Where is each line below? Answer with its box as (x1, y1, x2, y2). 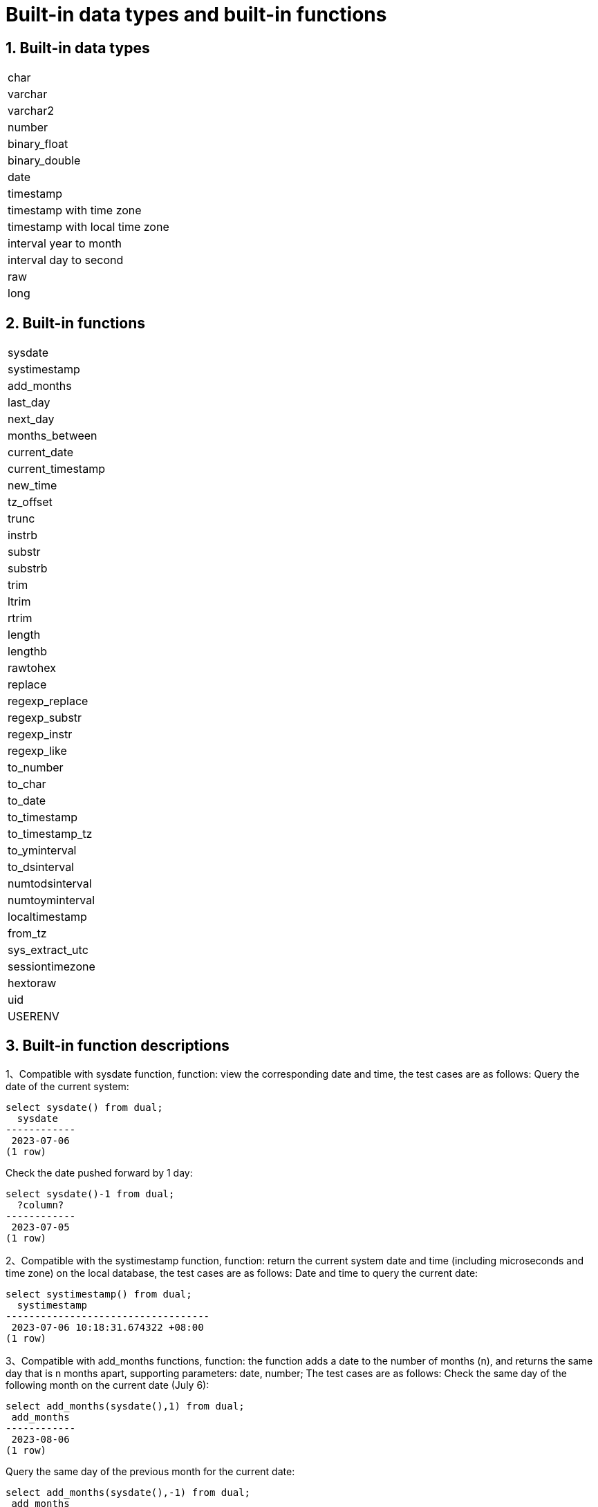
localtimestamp (8, 910, 87, 924)
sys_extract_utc (8, 943, 88, 957)
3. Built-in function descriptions (6, 1037, 230, 1055)
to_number (8, 760, 64, 775)
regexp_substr (8, 711, 82, 725)
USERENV (8, 1009, 59, 1024)
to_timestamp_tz (8, 827, 93, 841)
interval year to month (8, 236, 122, 251)
